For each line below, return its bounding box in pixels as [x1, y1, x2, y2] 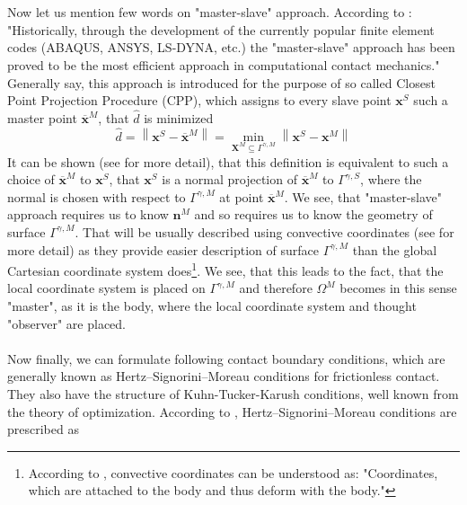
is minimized [144, 108, 214, 127]
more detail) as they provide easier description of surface [7, 240, 319, 259]
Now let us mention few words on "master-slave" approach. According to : [7, 3, 412, 22]
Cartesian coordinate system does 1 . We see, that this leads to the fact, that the [7, 259, 444, 279]
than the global [352, 240, 437, 259]
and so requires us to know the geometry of [194, 205, 433, 224]
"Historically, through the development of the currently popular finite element [7, 20, 435, 39]
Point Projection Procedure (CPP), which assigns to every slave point [7, 91, 392, 110]
